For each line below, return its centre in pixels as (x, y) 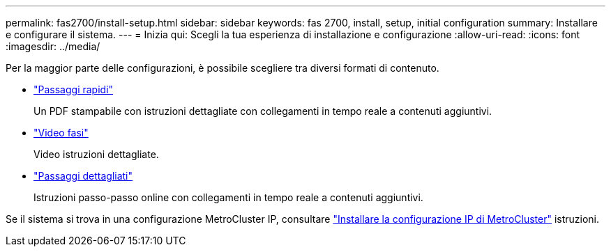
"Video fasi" (61, 133)
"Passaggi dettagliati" (83, 176)
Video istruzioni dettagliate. (96, 154)
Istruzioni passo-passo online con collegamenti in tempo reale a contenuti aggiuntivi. (228, 197)
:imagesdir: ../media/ (53, 46)
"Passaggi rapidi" (74, 89)
